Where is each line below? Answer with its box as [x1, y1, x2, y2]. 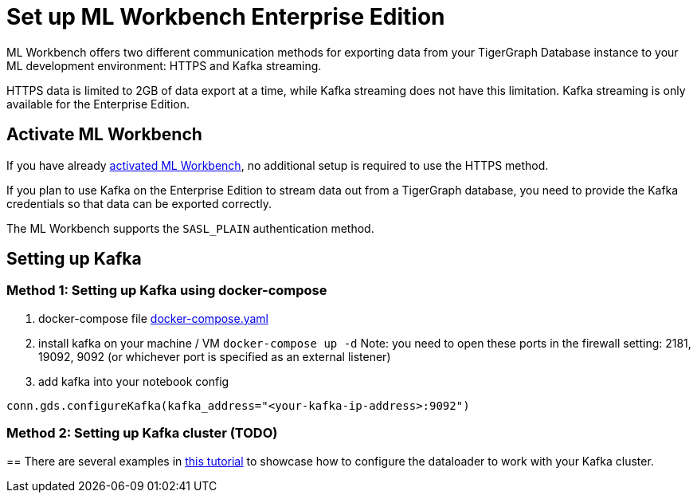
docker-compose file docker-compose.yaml [38, 311, 269, 325]
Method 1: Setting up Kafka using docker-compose [6, 282, 327, 299]
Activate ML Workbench [6, 124, 202, 145]
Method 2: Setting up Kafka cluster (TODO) [6, 425, 278, 442]
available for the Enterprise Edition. [6, 96, 190, 111]
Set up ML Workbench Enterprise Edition [6, 3, 445, 30]
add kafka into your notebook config [38, 374, 229, 388]
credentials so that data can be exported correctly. [6, 196, 272, 210]
